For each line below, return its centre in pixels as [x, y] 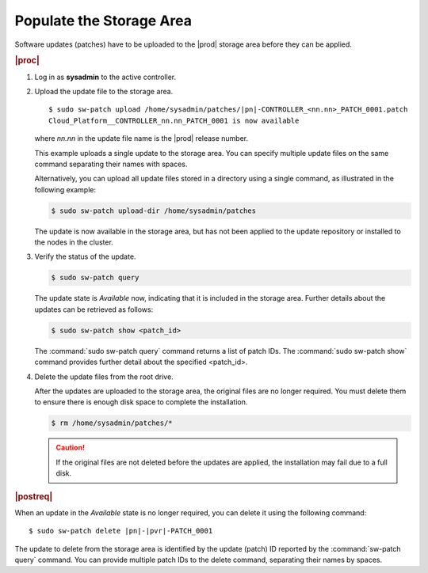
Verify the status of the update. [85, 256]
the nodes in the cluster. [74, 242]
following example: [65, 189]
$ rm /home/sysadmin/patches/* [112, 423]
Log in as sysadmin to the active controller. [105, 77]
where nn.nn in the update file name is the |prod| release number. [141, 139]
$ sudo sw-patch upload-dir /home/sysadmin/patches [154, 211]
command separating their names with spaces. [111, 164]
